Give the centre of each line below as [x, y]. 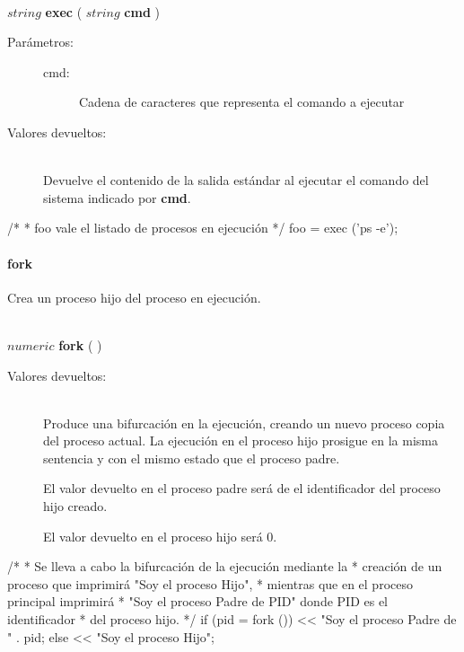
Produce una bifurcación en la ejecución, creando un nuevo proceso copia [244, 423]
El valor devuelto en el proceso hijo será [153, 536]
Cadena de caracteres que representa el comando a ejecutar [242, 102]
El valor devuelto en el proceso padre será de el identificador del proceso [242, 488]
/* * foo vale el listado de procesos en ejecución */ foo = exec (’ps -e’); [203, 228]
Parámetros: [40, 42]
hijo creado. [75, 506]
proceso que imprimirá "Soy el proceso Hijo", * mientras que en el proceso [210, 583]
